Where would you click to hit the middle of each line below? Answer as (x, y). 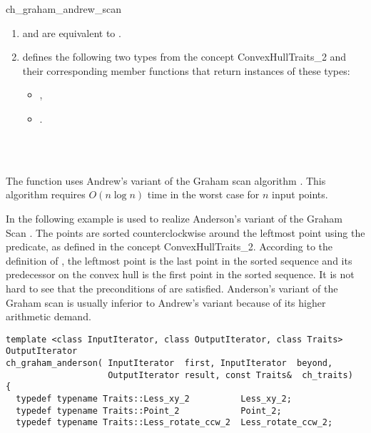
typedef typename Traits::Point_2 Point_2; (149, 411)
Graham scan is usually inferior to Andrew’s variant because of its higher (166, 302)
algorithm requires (46, 194)
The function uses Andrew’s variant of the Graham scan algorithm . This (166, 180)
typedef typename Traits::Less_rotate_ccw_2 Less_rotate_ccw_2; (174, 423)
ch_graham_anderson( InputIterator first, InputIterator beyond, (169, 363)
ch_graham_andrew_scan (63, 9)
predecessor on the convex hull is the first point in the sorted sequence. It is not (180, 274)
